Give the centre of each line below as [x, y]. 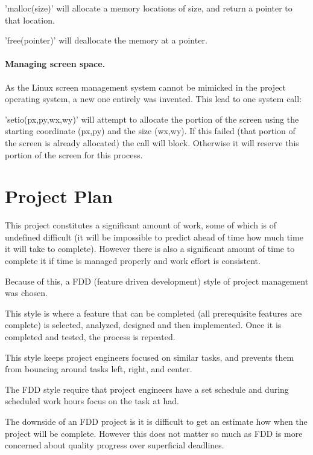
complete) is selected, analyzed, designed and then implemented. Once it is [143, 325]
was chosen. [26, 293]
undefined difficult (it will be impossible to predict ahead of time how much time [154, 237]
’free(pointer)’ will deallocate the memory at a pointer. [106, 40]
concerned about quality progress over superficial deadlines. [115, 445]
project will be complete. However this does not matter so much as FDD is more [154, 433]
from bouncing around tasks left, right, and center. [99, 369]
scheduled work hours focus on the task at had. [92, 401]
